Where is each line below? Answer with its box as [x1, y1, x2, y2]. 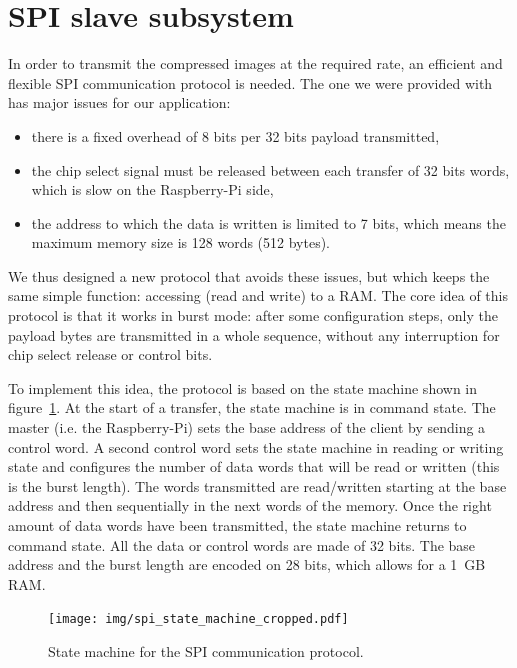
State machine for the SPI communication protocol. [48, 641, 364, 662]
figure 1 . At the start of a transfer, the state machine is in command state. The [8, 397, 496, 418]
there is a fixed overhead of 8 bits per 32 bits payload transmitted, [31, 125, 440, 146]
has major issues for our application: [8, 92, 231, 113]
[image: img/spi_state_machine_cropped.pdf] [48, 612, 349, 627]
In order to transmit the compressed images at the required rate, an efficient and [8, 53, 503, 74]
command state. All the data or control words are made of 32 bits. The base [8, 534, 476, 555]
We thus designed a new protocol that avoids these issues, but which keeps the [8, 265, 490, 286]
